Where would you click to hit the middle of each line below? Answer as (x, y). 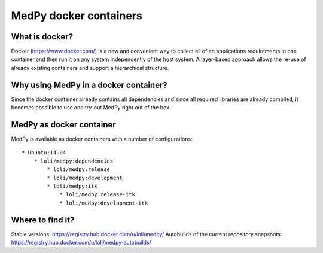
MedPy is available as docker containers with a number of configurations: (102, 139)
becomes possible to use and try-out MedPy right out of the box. (91, 108)
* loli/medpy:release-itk (97, 195)
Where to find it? (43, 220)
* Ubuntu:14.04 (44, 153)
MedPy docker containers (77, 16)
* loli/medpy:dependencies (74, 161)
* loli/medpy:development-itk (104, 203)
